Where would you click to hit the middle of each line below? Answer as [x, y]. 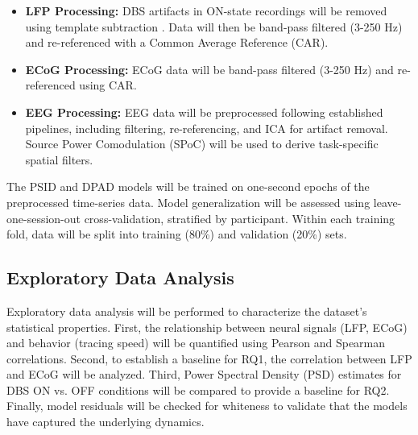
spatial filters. [59, 159]
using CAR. [108, 85]
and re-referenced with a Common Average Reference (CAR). [177, 42]
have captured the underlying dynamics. [106, 422]
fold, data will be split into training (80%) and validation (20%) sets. [177, 234]
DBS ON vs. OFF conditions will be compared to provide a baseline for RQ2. [198, 389]
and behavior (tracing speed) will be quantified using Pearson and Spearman [196, 343]
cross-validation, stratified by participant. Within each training [240, 218]
